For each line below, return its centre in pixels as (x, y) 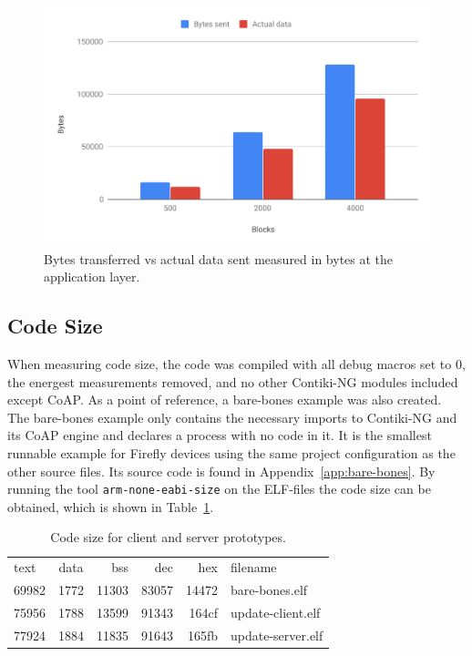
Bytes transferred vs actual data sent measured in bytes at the (219, 258)
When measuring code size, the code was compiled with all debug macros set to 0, (236, 364)
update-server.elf (277, 635)
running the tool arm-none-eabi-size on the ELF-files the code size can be (219, 489)
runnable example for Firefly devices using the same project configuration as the (231, 453)
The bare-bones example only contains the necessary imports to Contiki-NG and (232, 417)
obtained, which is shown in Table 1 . (111, 506)
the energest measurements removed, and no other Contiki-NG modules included (233, 381)
